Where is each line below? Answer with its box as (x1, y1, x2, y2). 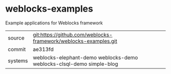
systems (8, 57, 28, 64)
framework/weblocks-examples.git (33, 38, 118, 45)
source (8, 34, 24, 41)
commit (8, 46, 26, 53)
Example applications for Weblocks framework (5, 20, 103, 26)
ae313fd (33, 46, 54, 53)
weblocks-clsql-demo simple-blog (33, 60, 119, 67)
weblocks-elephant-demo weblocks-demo (33, 54, 138, 61)
